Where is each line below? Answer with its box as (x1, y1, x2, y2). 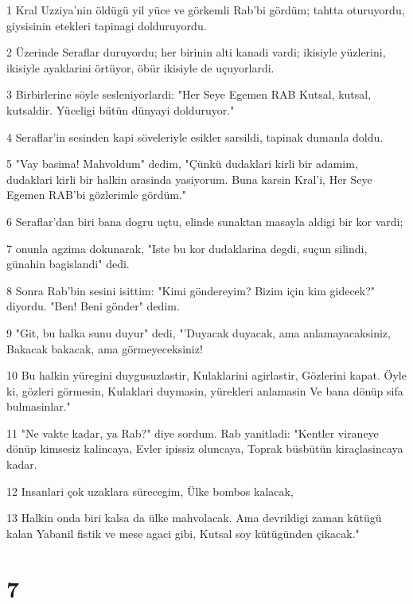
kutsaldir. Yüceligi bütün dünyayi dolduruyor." (6, 101, 235, 118)
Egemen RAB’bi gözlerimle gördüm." (6, 186, 187, 203)
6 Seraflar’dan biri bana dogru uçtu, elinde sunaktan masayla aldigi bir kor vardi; (6, 212, 403, 229)
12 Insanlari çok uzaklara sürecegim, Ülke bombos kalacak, (6, 482, 294, 499)
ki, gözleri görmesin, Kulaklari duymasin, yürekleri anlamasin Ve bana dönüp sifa (6, 382, 403, 399)
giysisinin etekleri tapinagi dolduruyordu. (6, 17, 207, 33)
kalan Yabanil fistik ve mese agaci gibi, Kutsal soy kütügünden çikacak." (6, 524, 360, 541)
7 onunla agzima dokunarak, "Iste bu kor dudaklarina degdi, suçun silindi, (6, 240, 368, 256)
